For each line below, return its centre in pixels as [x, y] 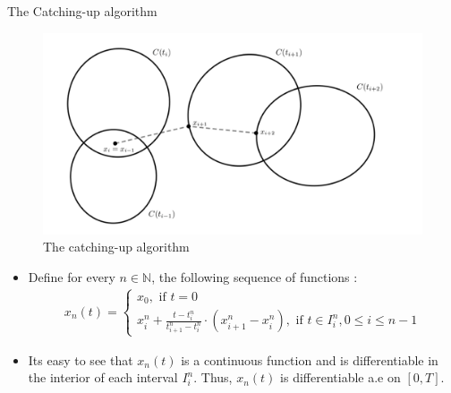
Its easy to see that [81, 359]
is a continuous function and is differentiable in [310, 359]
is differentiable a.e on [340, 377]
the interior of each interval [103, 377]
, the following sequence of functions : [255, 277]
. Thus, [213, 377]
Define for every [72, 277]
